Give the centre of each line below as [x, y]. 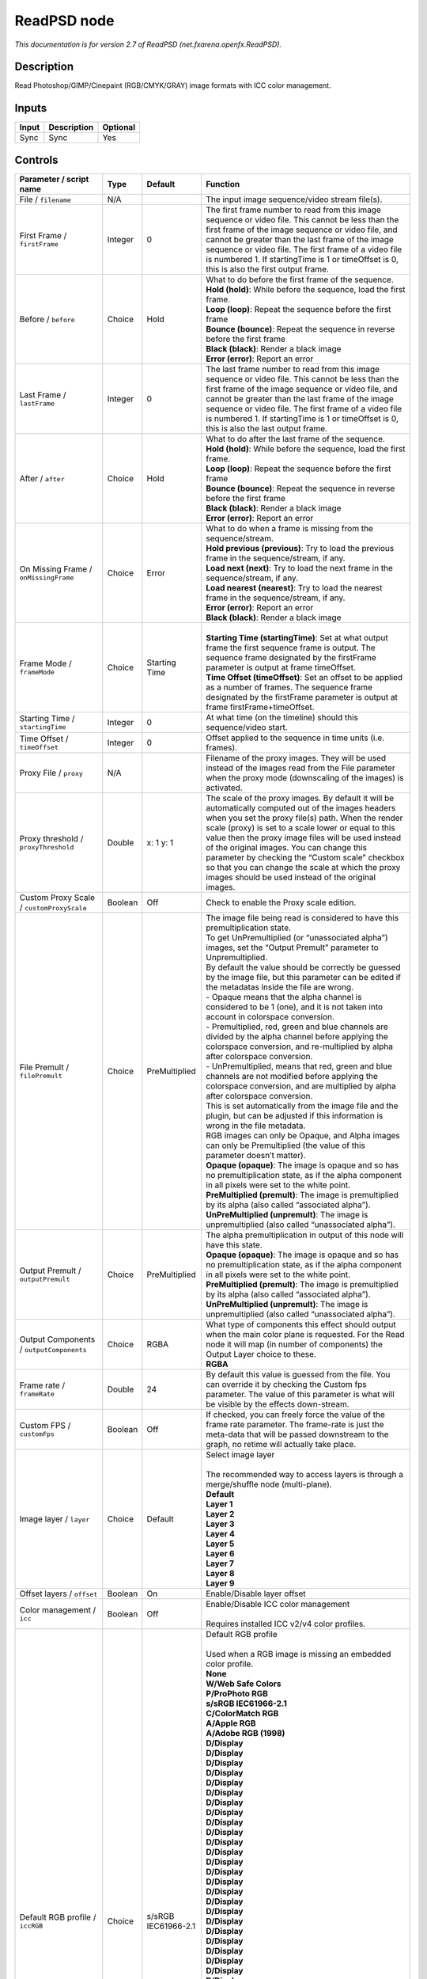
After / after [42, 478]
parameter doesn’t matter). [256, 1155]
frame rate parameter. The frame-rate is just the [295, 1424]
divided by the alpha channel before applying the [297, 1036]
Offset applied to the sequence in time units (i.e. [295, 738]
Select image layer [240, 1454]
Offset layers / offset [59, 1593]
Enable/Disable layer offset [256, 1593]
